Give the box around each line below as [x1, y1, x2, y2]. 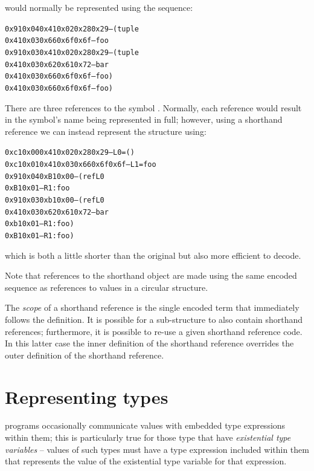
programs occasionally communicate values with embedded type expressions [5, 419, 286, 432]
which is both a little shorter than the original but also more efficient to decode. [5, 248, 301, 261]
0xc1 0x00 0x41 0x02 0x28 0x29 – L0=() [5, 148, 135, 157]
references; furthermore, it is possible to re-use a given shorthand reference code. [5, 325, 303, 337]
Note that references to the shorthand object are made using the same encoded [5, 269, 297, 282]
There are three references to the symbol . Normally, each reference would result [5, 101, 302, 114]
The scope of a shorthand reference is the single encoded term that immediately [5, 301, 300, 314]
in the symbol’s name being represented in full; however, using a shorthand [5, 113, 283, 126]
